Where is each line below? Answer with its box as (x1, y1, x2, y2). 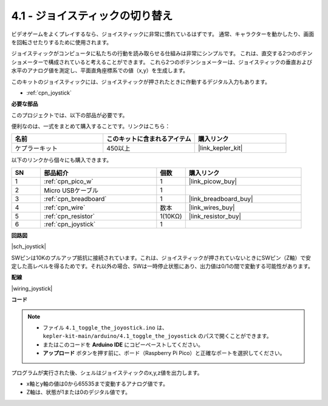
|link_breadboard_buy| (188, 194, 253, 203)
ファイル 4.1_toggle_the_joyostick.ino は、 (43, 323, 168, 331)
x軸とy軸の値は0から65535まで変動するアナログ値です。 (26, 380, 168, 387)
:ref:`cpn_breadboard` (44, 194, 107, 203)
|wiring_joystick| (11, 285, 53, 292)
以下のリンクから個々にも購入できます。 (11, 157, 112, 164)
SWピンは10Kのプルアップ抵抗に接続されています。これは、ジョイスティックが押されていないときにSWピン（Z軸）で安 (11, 254, 311, 261)
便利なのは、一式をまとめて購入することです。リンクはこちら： (11, 123, 171, 130)
